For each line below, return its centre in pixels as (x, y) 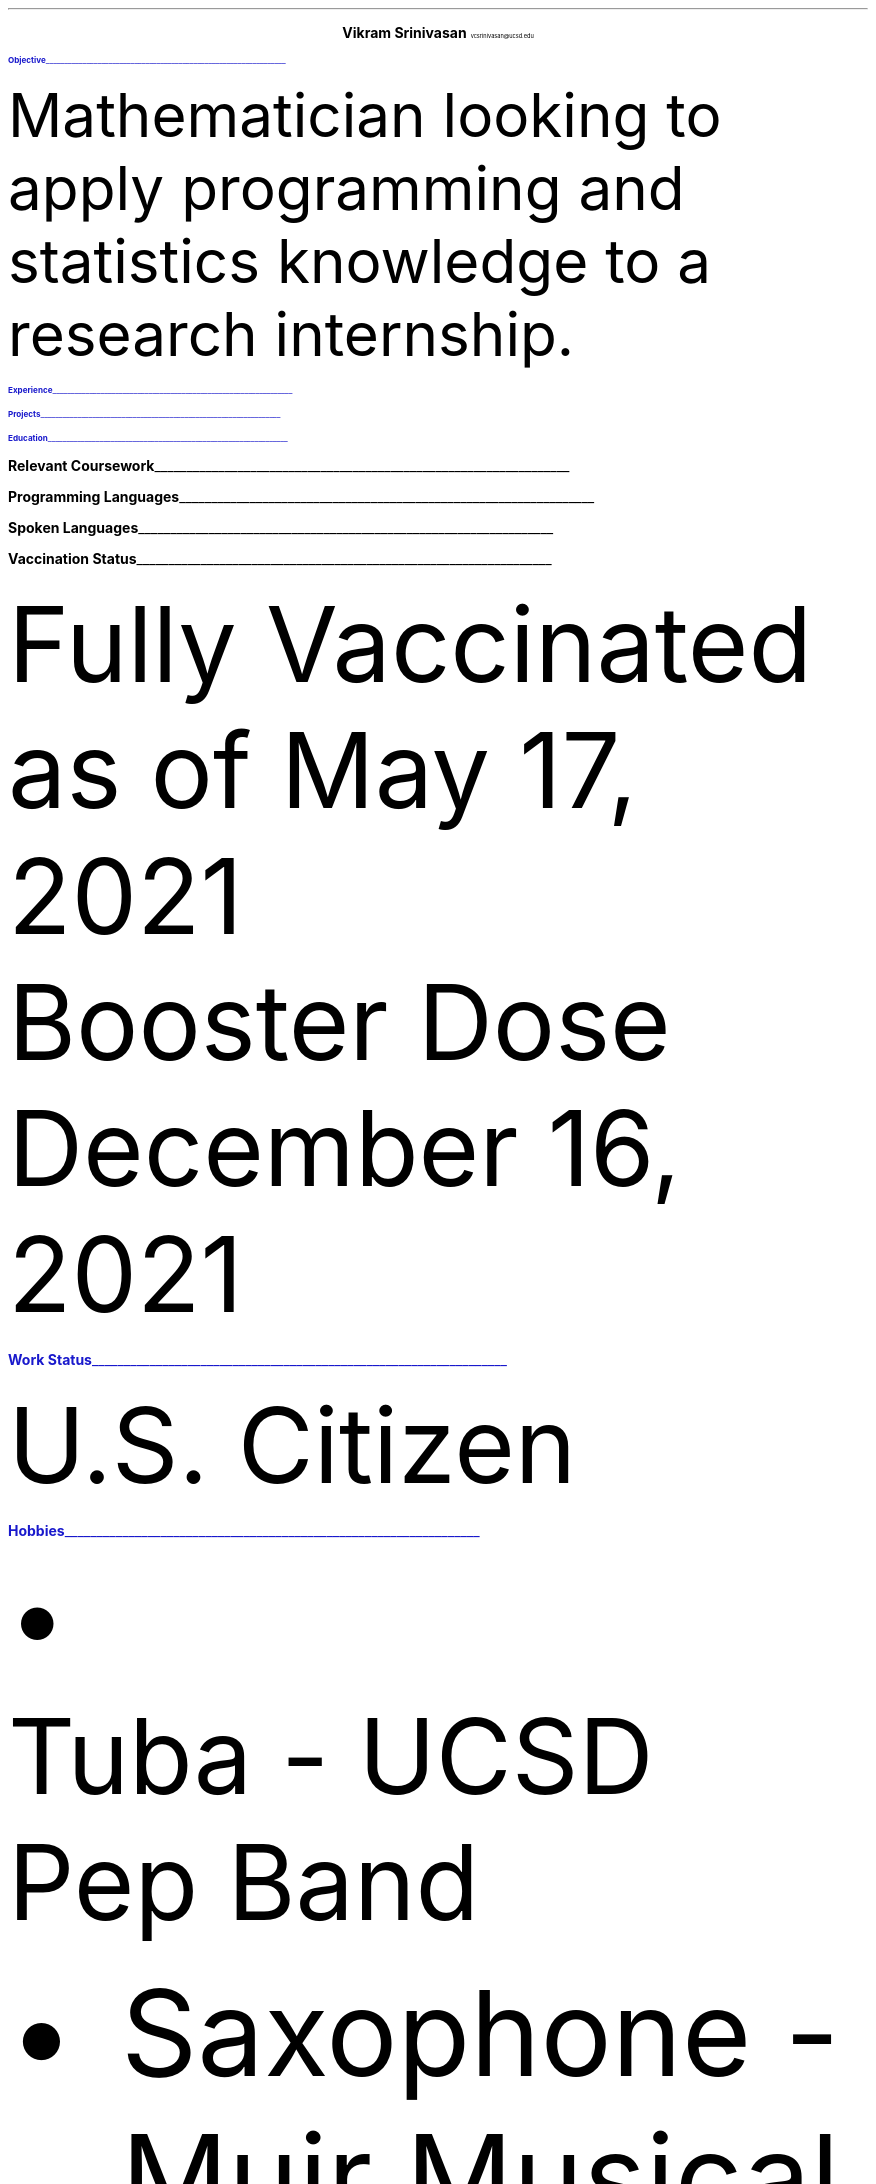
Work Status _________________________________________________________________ (257, 1359)
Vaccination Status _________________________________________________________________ (280, 558)
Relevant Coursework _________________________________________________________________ (289, 465)
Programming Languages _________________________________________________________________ (301, 496)
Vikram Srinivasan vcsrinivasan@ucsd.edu (438, 32)
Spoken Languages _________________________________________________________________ (281, 527)
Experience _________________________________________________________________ (150, 390)
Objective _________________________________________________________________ (147, 60)
